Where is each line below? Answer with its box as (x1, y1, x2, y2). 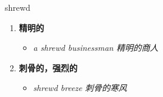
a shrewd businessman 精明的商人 (33, 41, 158, 54)
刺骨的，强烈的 (19, 61, 78, 74)
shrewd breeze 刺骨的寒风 (33, 81, 127, 94)
